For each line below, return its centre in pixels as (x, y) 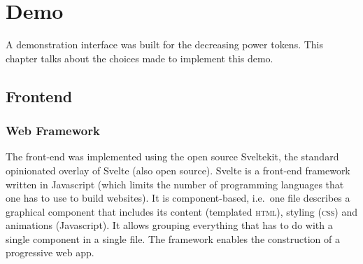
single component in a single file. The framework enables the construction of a (173, 238)
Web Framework (53, 131)
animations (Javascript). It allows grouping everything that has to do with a (169, 225)
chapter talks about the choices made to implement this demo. (140, 58)
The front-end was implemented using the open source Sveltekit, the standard (172, 157)
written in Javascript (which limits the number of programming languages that (175, 184)
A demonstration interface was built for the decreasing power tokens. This (165, 44)
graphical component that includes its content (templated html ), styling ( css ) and (182, 211)
